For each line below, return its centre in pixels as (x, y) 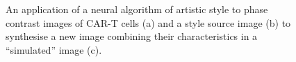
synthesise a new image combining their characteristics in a (132, 36)
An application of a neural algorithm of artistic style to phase (137, 9)
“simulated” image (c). (54, 49)
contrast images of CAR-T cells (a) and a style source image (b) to (148, 22)
